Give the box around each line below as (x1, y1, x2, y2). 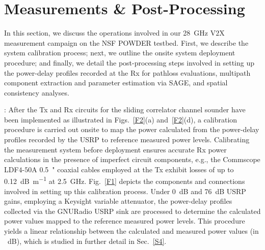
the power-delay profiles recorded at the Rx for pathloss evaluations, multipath (4, 67, 251, 78)
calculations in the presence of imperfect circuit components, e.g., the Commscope (4, 154, 260, 165)
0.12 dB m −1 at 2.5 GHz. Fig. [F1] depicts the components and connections (4, 174, 245, 186)
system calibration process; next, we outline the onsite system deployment (4, 47, 235, 58)
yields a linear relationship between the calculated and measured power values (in (4, 226, 259, 236)
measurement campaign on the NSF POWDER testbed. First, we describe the (4, 37, 249, 48)
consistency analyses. (4, 87, 69, 98)
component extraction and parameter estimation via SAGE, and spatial (4, 77, 228, 88)
